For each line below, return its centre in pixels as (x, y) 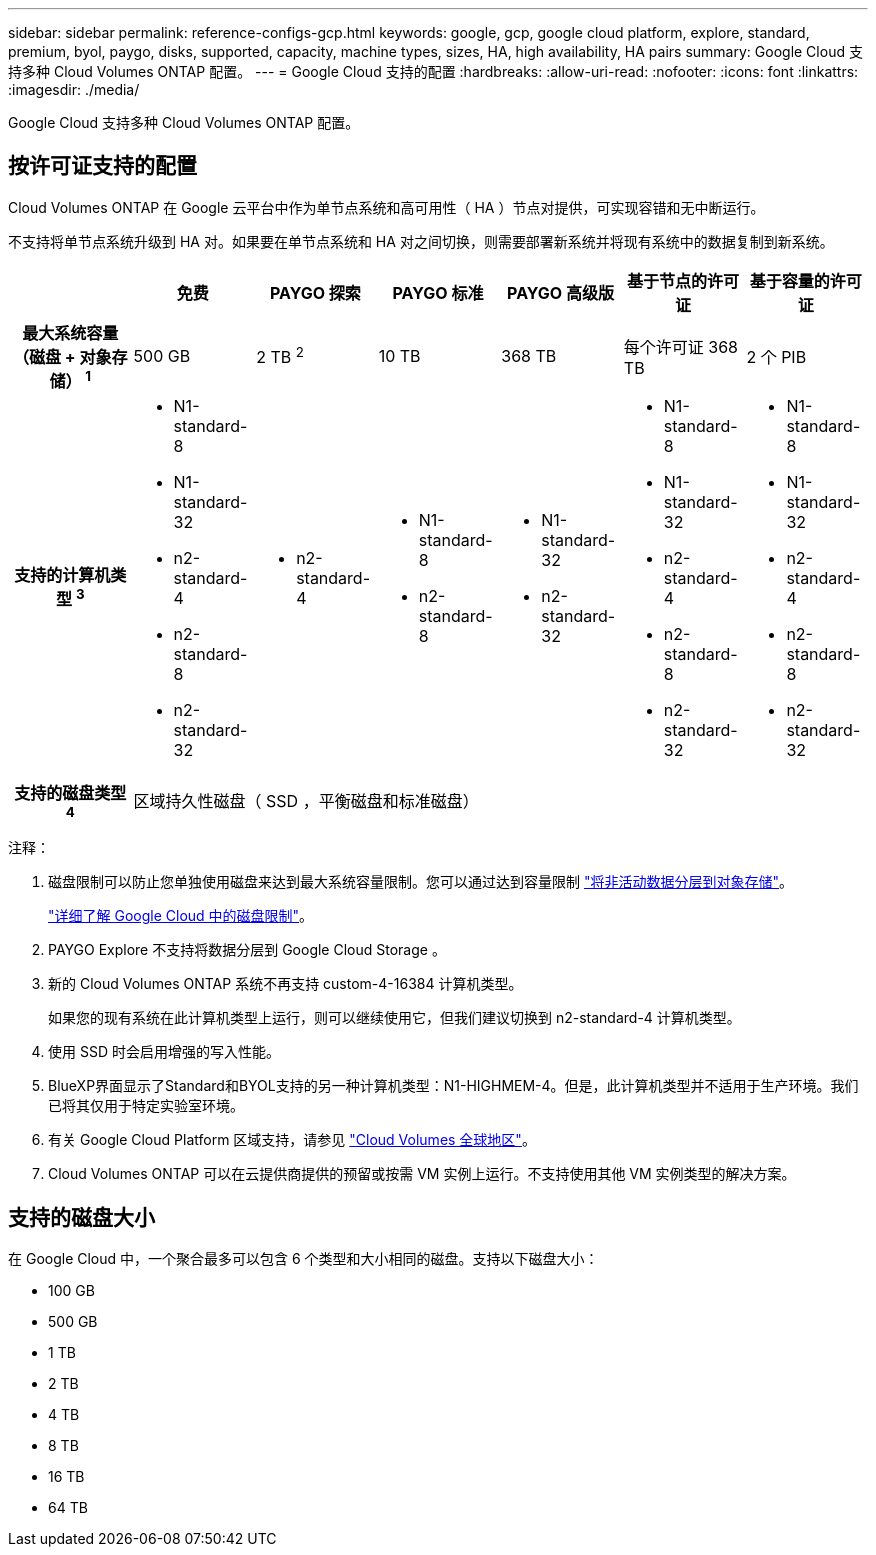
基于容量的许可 (805, 280)
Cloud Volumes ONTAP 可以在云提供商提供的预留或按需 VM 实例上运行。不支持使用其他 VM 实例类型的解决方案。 (422, 1174)
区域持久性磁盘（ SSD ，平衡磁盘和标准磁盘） (306, 801)
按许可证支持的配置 (102, 166)
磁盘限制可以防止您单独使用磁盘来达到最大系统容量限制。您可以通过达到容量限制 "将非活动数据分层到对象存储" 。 (420, 882)
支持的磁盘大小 (81, 1217)
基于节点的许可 (683, 280)
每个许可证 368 (681, 347)
